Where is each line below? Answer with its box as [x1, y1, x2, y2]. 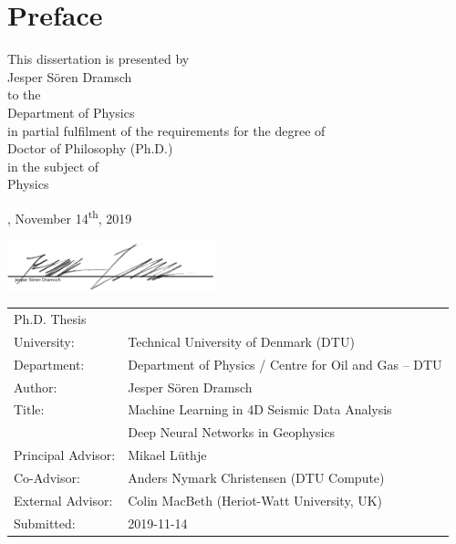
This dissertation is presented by [7, 49, 190, 68]
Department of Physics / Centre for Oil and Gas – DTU [128, 354, 442, 373]
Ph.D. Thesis [14, 309, 87, 329]
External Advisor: [14, 490, 113, 509]
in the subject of [7, 156, 99, 175]
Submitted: [14, 513, 76, 532]
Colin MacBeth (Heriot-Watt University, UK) [128, 490, 383, 509]
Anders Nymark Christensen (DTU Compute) [128, 468, 385, 487]
